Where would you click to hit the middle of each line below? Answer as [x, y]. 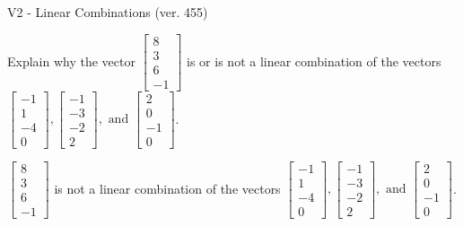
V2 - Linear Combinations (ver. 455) [108, 12]
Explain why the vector [71, 61]
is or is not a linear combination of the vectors [314, 61]
